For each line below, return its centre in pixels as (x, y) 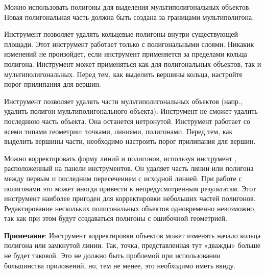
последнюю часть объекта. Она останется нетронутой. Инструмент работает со (127, 121)
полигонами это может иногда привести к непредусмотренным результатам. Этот (130, 188)
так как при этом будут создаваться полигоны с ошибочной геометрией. (116, 218)
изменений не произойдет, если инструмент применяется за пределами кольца (126, 54)
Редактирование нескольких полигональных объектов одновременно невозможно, (130, 208)
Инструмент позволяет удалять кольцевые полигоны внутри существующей (121, 34)
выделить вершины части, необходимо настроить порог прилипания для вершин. (130, 141)
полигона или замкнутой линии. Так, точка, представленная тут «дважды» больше (132, 245)
